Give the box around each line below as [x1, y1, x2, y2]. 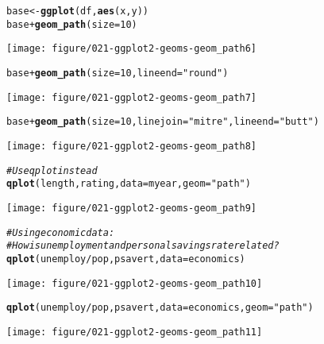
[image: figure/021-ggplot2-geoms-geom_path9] [6, 202, 256, 214]
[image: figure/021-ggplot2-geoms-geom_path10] [6, 277, 263, 289]
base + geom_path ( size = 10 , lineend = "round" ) [6, 67, 229, 79]
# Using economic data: [6, 226, 115, 238]
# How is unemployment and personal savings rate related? [6, 240, 280, 252]
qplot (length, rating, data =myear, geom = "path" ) [6, 178, 251, 190]
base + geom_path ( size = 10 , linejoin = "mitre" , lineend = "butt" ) [6, 116, 319, 128]
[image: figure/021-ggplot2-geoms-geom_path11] [6, 326, 263, 338]
